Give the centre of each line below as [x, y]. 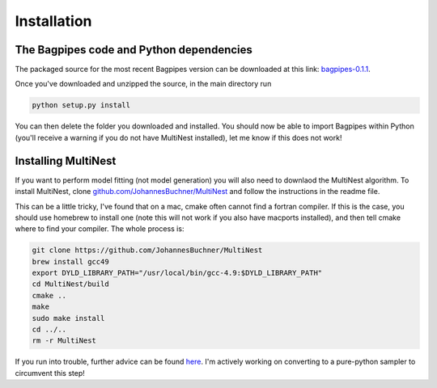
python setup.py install [81, 105]
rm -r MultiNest [64, 341]
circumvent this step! [50, 373]
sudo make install [68, 318]
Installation [53, 21]
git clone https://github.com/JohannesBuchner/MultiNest [147, 250]
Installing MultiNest [66, 160]
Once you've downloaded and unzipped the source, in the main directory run [143, 84]
